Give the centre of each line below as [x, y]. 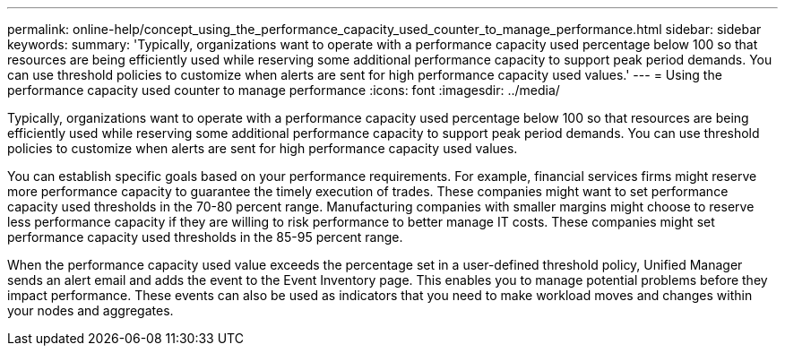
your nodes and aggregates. [91, 310]
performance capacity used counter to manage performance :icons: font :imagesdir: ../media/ [284, 90]
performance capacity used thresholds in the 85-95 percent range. [205, 237]
